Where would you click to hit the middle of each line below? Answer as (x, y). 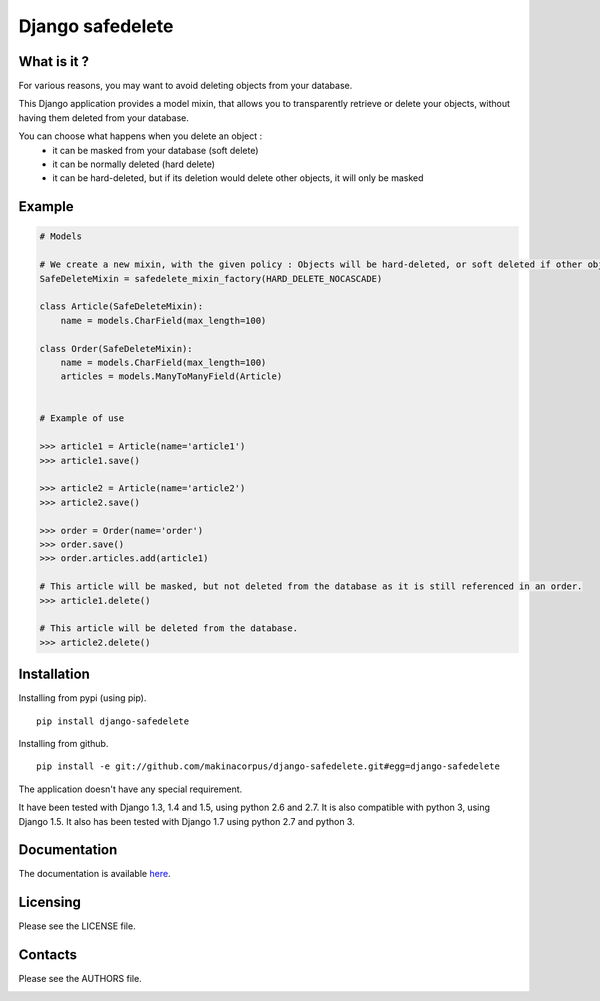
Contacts (48, 955)
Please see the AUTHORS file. (80, 979)
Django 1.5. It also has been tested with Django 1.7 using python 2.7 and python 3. (186, 821)
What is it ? (54, 61)
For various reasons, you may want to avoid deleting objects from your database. (185, 86)
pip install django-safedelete (113, 721)
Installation (54, 674)
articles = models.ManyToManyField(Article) (171, 376)
